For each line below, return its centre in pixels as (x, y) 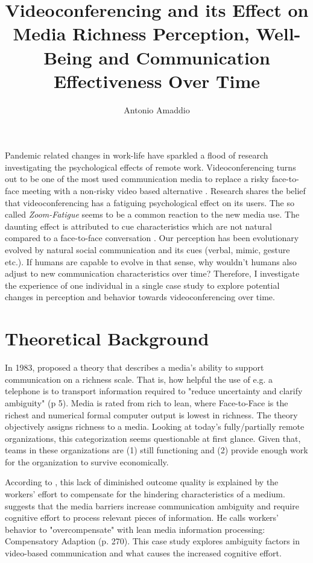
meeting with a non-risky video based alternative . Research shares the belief (164, 191)
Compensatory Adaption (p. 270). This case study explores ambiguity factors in (153, 541)
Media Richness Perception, (131, 33)
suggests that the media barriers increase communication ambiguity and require (152, 505)
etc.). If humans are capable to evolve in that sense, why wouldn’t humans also (151, 261)
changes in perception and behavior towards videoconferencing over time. (140, 297)
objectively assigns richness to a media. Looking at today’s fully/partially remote (155, 426)
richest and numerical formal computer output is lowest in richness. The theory (151, 414)
